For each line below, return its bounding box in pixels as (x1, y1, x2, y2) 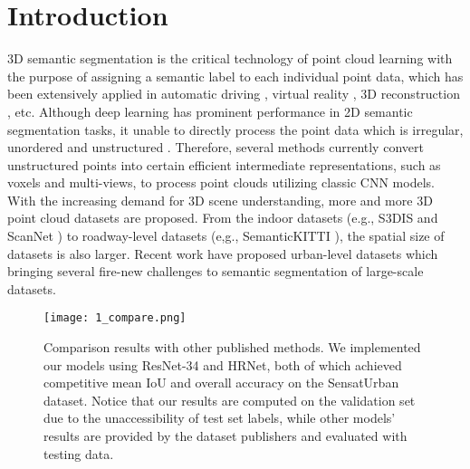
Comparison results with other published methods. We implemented (43, 338, 421, 357)
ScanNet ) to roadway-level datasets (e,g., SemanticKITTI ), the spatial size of (7, 226, 445, 245)
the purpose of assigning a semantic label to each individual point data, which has (7, 66, 464, 85)
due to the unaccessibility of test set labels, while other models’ (43, 408, 396, 427)
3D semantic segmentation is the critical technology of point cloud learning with (7, 49, 453, 68)
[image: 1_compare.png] (43, 311, 187, 325)
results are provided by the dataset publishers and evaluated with (43, 426, 408, 445)
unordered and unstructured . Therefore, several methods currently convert (7, 138, 424, 157)
